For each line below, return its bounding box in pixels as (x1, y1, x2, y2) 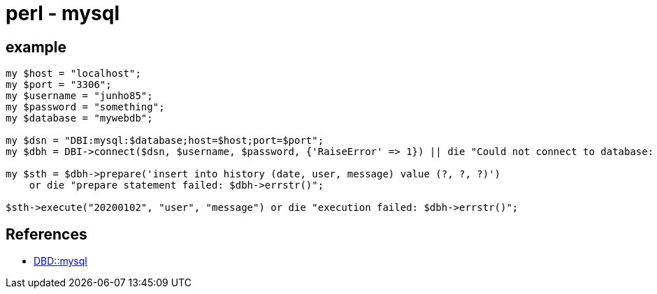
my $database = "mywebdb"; (6, 112, 153, 124)
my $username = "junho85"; (6, 90, 153, 102)
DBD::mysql (34, 255, 87, 267)
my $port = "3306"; (6, 79, 112, 91)
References (6, 225, 87, 243)
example (6, 38, 67, 56)
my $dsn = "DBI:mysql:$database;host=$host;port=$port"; (6, 135, 324, 147)
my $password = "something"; (6, 101, 165, 113)
